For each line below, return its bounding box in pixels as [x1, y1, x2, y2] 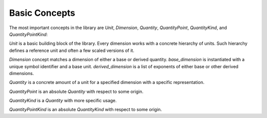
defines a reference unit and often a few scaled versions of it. [9, 47, 134, 53]
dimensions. [9, 70, 34, 76]
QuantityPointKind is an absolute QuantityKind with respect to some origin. [9, 107, 162, 113]
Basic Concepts [9, 7, 76, 18]
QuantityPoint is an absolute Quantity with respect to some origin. [9, 88, 143, 94]
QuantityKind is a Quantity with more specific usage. [9, 98, 117, 104]
